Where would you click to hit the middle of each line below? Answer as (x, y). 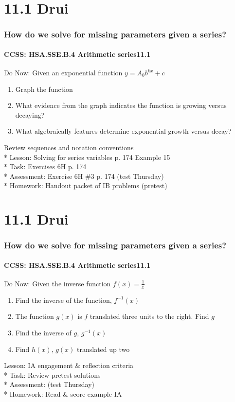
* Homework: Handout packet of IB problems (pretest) (86, 185)
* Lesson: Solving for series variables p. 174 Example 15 (87, 157)
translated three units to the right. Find (149, 316)
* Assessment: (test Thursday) (49, 384)
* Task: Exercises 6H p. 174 (45, 166)
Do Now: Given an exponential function (63, 73)
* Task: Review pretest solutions (52, 375)
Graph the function (44, 89)
